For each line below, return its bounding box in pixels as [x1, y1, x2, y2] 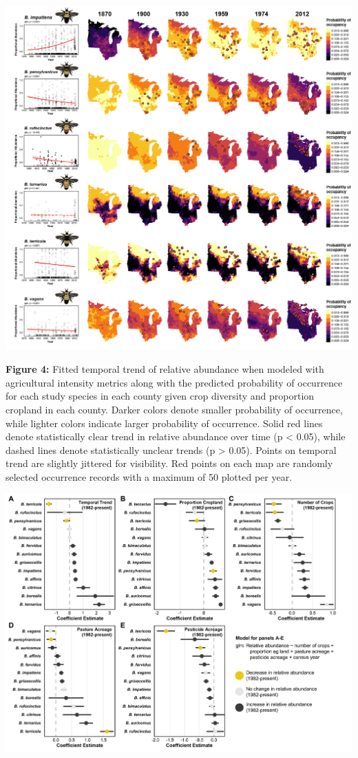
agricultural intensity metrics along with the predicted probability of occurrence [6, 375, 343, 389]
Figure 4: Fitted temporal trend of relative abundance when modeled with [6, 362, 324, 376]
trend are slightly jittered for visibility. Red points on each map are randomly [6, 456, 333, 470]
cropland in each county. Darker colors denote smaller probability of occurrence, [6, 402, 343, 416]
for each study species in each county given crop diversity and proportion [6, 389, 315, 403]
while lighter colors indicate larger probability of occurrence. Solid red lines [6, 415, 323, 430]
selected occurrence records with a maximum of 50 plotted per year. [6, 469, 293, 484]
